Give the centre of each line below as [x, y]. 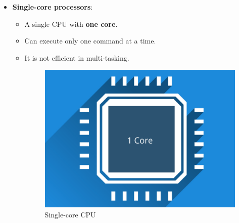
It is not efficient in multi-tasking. [77, 57]
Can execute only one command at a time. [90, 41]
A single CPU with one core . [71, 24]
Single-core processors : [53, 7]
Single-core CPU [70, 214]
